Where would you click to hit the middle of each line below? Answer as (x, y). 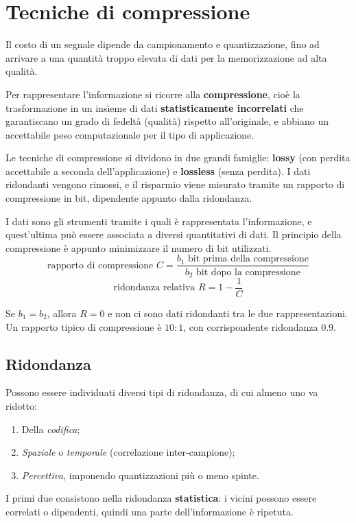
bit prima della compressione (248, 259)
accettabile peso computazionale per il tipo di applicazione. (130, 134)
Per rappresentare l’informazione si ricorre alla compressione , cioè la (153, 94)
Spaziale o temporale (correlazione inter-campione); (128, 452)
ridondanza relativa (154, 288)
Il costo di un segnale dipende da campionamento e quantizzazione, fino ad (163, 44)
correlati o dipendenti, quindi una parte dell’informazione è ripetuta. (150, 511)
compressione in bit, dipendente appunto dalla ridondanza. (129, 198)
